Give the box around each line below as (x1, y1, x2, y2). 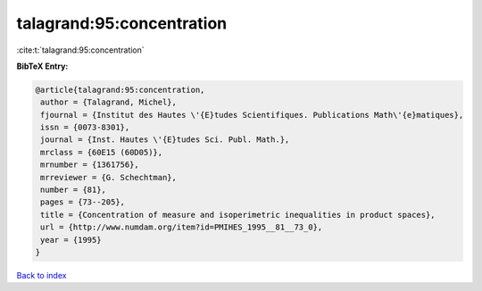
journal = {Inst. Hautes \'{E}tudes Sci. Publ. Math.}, (40, 135, 290, 145)
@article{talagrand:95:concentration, (35, 85, 205, 95)
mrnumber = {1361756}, (40, 160, 140, 170)
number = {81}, (40, 185, 107, 195)
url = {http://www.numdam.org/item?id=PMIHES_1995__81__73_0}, (40, 222, 323, 232)
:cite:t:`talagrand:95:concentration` (16, 45, 145, 55)
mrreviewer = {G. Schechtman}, (40, 172, 178, 182)
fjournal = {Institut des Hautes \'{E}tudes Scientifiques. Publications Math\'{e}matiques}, (40, 110, 464, 120)
